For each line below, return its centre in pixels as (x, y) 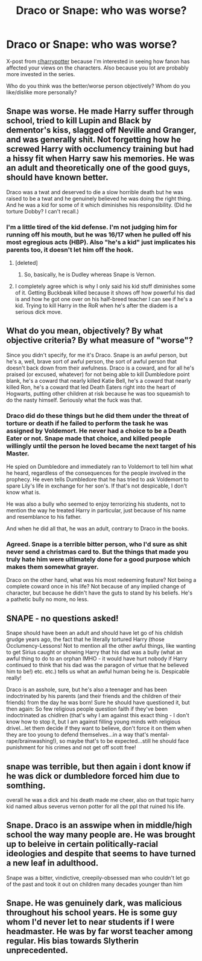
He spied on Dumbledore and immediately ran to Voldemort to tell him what (99, 467)
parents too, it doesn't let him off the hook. (70, 250)
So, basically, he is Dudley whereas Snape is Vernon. (90, 275)
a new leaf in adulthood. (52, 863)
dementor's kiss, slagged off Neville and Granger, (101, 130)
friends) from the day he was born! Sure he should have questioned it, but (98, 703)
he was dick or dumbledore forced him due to (93, 776)
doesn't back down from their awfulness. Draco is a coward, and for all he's (100, 368)
